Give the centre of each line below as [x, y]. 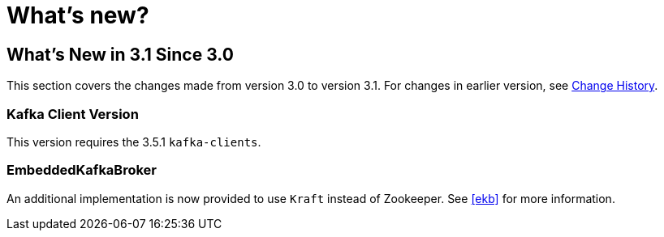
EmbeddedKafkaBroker [82, 170]
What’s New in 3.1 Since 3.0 [120, 54]
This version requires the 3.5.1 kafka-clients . [134, 142]
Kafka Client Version [73, 114]
